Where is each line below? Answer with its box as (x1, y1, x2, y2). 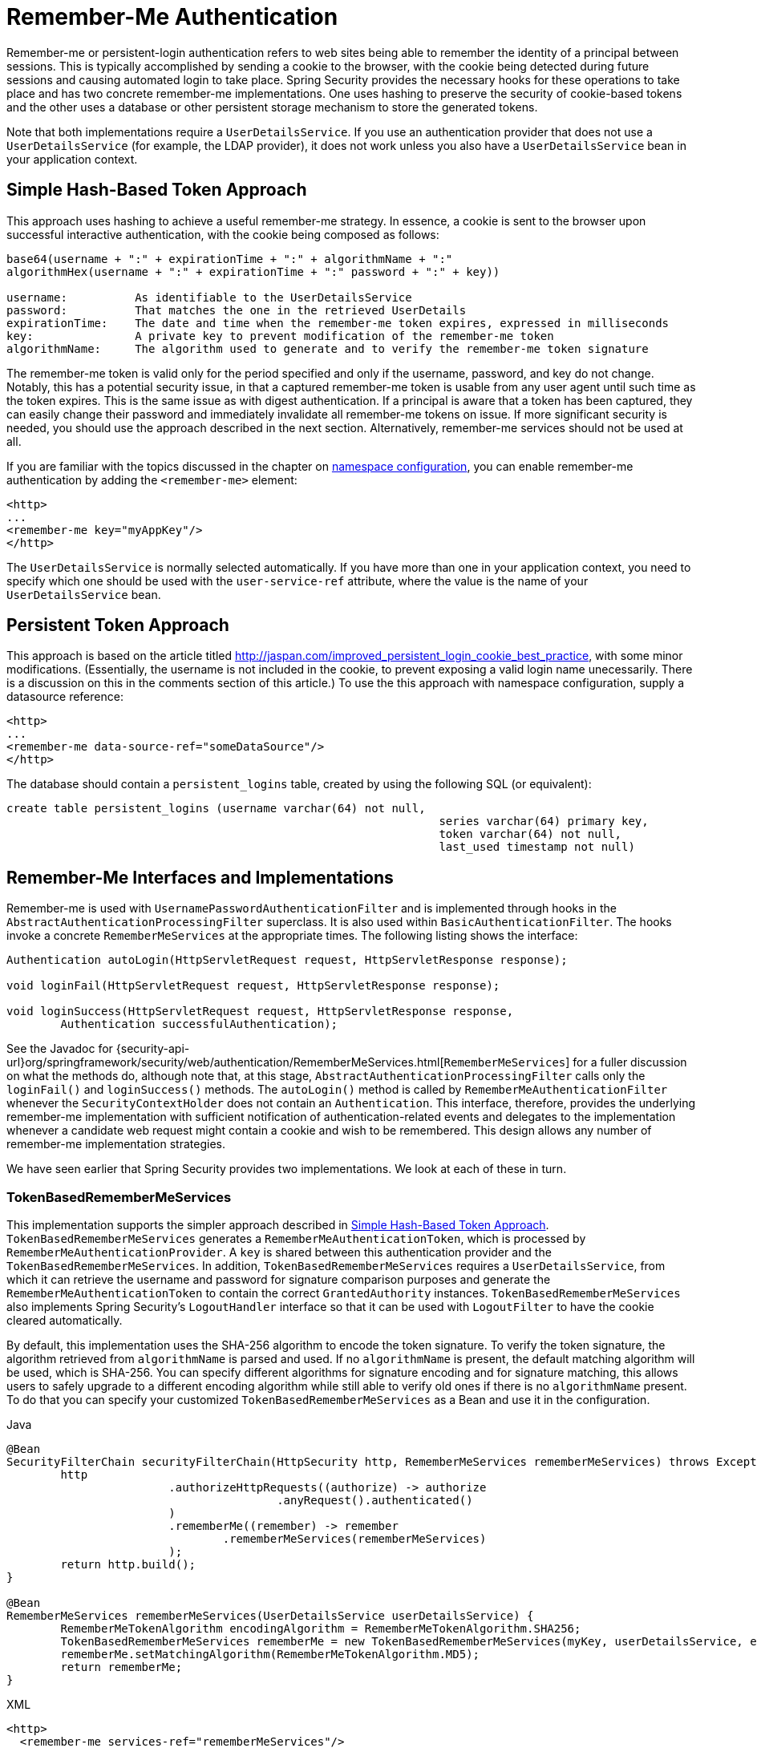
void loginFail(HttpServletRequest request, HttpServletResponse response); (6, 979, 500, 993)
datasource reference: (6, 690, 123, 704)
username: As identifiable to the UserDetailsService (6, 290, 412, 304)
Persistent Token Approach (6, 615, 229, 636)
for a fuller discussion (573, 1055, 687, 1070)
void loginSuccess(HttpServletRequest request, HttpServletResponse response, (6, 1005, 514, 1018)
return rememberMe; (60, 1661, 183, 1674)
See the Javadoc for (6, 1042, 113, 1056)
